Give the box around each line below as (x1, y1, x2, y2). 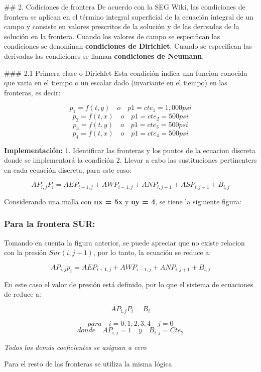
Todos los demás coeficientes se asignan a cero (4, 341, 147, 352)
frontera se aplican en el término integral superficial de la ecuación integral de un (4, 11, 253, 22)
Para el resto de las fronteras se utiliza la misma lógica (4, 358, 172, 369)
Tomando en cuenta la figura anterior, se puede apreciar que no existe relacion (4, 237, 245, 247)
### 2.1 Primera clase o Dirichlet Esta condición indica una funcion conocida (4, 67, 247, 78)
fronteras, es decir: (4, 87, 61, 97)
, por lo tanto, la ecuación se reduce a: (93, 247, 211, 258)
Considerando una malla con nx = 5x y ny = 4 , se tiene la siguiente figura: (4, 196, 241, 206)
